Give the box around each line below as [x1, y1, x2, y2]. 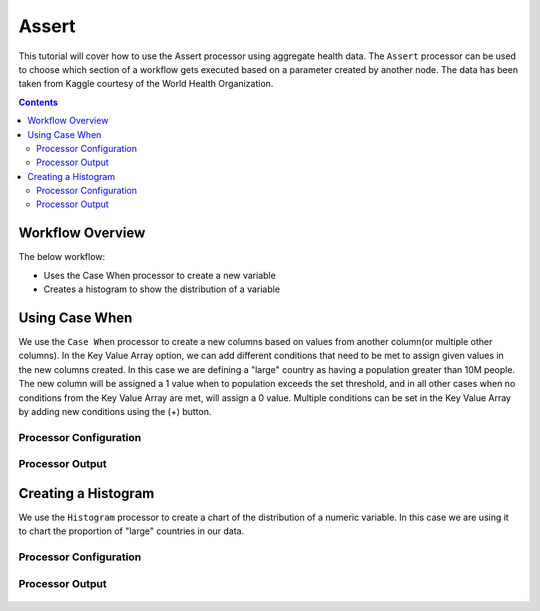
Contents [18, 96, 59, 108]
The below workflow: [18, 251, 106, 263]
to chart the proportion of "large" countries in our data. [18, 525, 245, 537]
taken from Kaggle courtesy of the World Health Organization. [18, 78, 274, 90]
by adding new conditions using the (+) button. [18, 406, 212, 417]
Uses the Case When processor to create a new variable [43, 269, 277, 281]
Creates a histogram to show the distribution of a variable [43, 283, 280, 295]
